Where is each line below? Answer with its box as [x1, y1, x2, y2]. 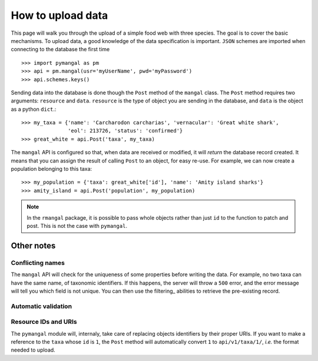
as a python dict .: [11, 105, 57, 112]
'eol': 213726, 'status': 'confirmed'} [68, 127, 183, 134]
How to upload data [11, 9, 108, 22]
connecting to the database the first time [11, 46, 110, 53]
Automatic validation [11, 302, 72, 310]
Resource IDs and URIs [11, 318, 77, 326]
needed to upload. [11, 346, 55, 353]
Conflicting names [11, 259, 65, 267]
